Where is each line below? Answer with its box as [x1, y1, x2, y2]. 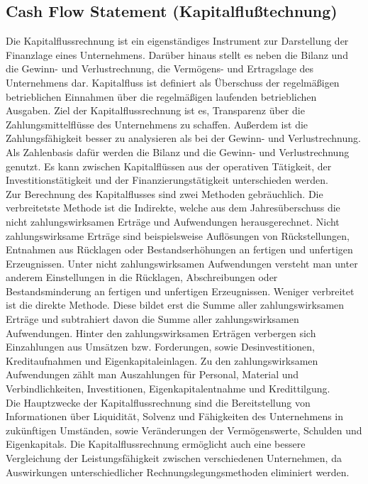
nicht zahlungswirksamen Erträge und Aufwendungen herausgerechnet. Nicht [6, 214, 340, 229]
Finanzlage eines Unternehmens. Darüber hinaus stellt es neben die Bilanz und [6, 47, 348, 62]
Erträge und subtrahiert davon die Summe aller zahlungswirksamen [6, 312, 299, 326]
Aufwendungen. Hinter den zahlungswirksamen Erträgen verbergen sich [6, 325, 316, 340]
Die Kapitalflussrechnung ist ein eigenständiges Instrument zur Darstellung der [6, 33, 349, 48]
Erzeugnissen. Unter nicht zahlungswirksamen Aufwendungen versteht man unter [6, 255, 358, 270]
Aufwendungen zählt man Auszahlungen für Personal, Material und [6, 367, 299, 382]
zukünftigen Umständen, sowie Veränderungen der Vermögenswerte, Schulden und [6, 422, 362, 437]
